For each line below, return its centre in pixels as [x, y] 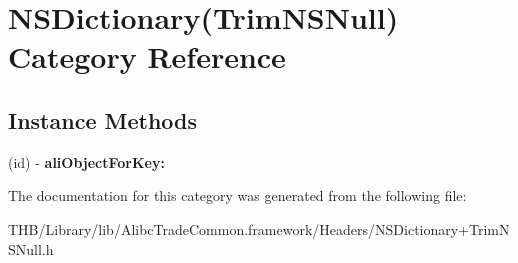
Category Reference [147, 56]
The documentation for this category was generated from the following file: [237, 195]
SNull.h [31, 248]
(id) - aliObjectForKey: [86, 161]
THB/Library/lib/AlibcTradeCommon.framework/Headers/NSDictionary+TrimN [259, 228]
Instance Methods [102, 119]
